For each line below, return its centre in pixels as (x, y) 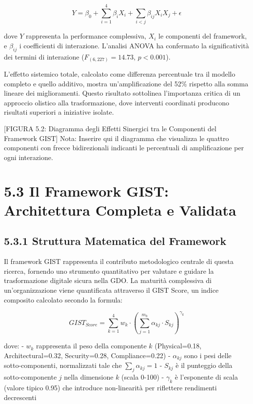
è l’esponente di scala (206, 377)
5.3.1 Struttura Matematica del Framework (115, 241)
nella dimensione (89, 377)
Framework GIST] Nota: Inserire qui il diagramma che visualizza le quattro (117, 138)
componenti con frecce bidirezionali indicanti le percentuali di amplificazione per (124, 148)
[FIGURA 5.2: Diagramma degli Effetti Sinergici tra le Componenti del (110, 128)
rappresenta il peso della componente (91, 346)
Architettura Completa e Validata (120, 210)
